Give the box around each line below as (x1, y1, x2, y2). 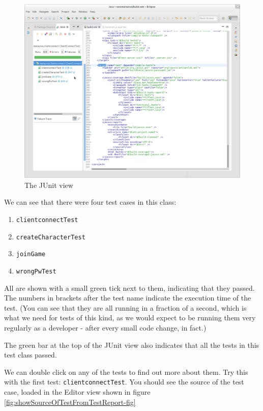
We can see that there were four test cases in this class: (4, 197, 177, 207)
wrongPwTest (16, 267, 56, 275)
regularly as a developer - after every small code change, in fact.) (4, 322, 207, 333)
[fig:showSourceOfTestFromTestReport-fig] (4, 396, 136, 407)
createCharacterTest (16, 233, 85, 241)
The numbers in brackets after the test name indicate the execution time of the (4, 292, 251, 303)
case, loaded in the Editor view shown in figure (4, 387, 151, 397)
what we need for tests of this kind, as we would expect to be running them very (4, 312, 256, 323)
